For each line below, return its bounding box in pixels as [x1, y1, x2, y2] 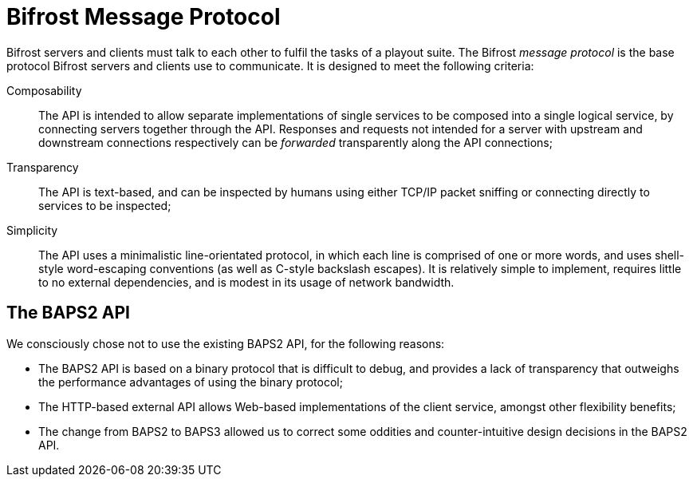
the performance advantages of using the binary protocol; [38, 374, 343, 389]
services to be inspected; [38, 198, 171, 212]
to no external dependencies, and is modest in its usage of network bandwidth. [38, 275, 455, 289]
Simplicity [6, 223, 58, 237]
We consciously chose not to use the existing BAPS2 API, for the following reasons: [6, 336, 445, 350]
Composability [6, 83, 82, 97]
